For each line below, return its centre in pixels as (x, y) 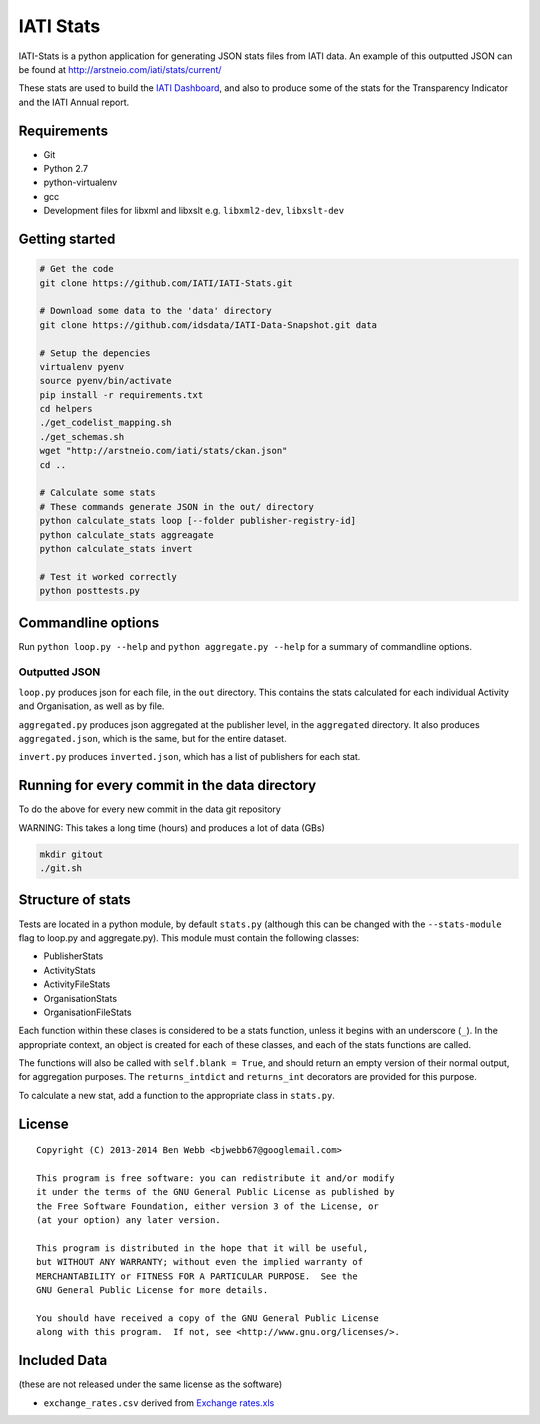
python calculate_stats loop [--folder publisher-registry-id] (198, 521)
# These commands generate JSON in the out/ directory (176, 506)
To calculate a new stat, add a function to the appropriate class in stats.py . (176, 1095)
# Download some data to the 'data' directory (155, 311)
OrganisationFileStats (87, 1012)
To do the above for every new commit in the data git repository (150, 809)
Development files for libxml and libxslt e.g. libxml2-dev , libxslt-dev (194, 211)
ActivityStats (69, 970)
